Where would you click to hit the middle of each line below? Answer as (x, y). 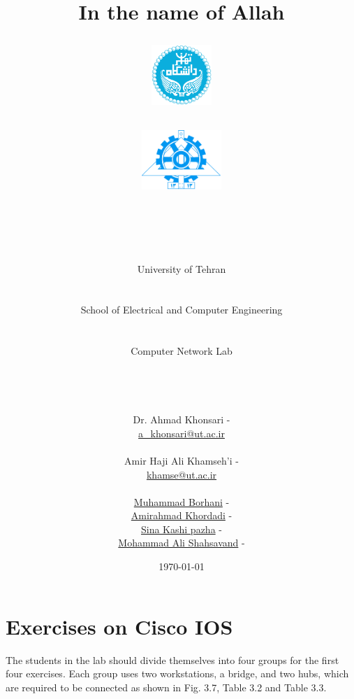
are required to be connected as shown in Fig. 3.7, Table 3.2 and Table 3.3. (166, 687)
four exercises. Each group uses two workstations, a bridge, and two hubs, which (177, 673)
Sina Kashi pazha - (182, 529)
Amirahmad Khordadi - (182, 515)
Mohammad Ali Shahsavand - (182, 543)
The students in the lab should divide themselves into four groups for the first (172, 659)
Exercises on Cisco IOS (119, 626)
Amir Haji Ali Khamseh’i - (182, 460)
